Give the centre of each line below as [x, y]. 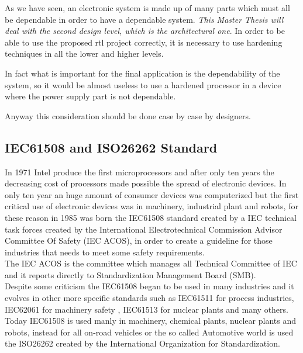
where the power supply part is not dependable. [90, 96]
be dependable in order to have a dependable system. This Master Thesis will [144, 19]
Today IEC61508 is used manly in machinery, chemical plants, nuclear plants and [150, 321]
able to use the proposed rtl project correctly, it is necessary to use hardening [144, 42]
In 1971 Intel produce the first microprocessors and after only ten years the [140, 172]
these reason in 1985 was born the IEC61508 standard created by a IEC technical [151, 217]
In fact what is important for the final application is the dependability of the [142, 73]
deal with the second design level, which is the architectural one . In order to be [145, 31]
